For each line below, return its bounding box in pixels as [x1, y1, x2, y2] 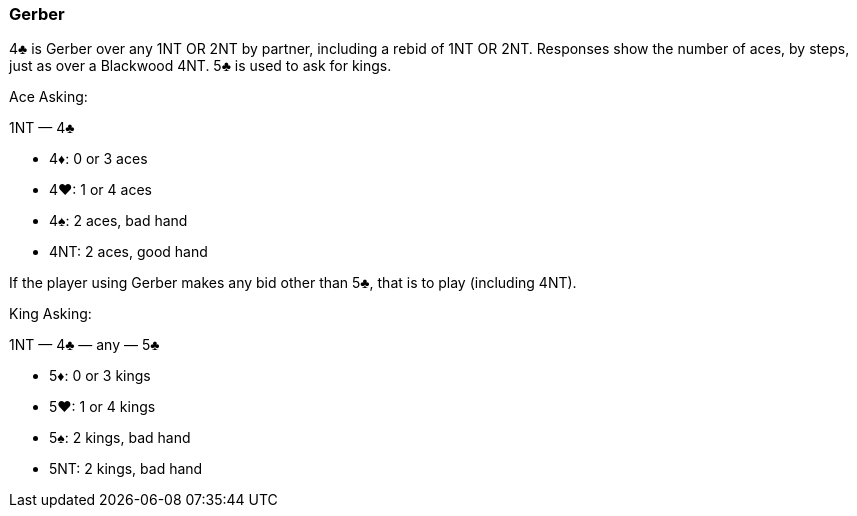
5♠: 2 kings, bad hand [49, 429, 191, 447]
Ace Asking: [9, 88, 88, 106]
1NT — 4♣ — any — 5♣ [9, 336, 160, 354]
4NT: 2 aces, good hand [49, 243, 208, 261]
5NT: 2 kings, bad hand [49, 460, 203, 478]
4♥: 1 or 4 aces [49, 181, 152, 199]
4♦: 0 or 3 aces [49, 150, 148, 168]
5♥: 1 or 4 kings [49, 398, 156, 416]
